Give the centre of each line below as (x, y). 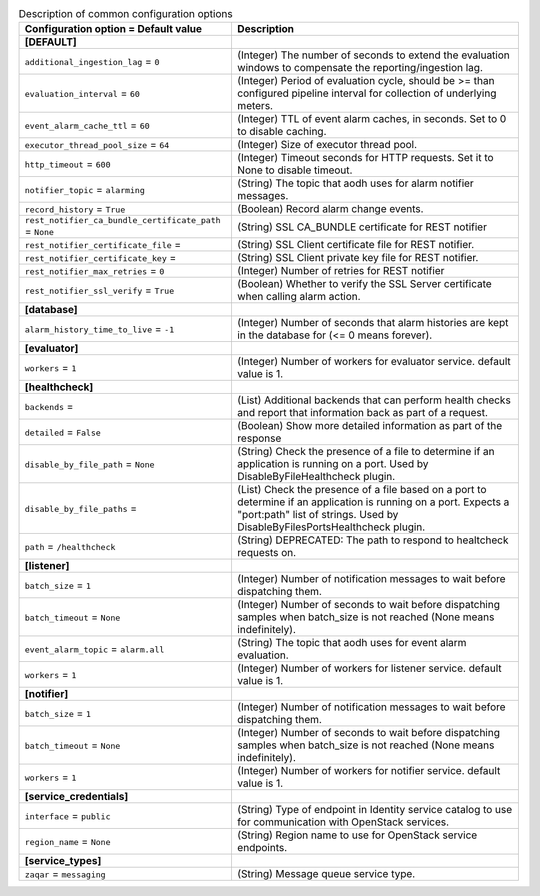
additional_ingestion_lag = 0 (92, 62)
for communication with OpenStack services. (343, 822)
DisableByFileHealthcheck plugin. (316, 477)
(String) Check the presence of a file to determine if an (365, 452)
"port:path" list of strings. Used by (317, 515)
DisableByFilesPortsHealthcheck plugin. (331, 527)
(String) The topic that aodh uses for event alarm (351, 643)
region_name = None (67, 842)
